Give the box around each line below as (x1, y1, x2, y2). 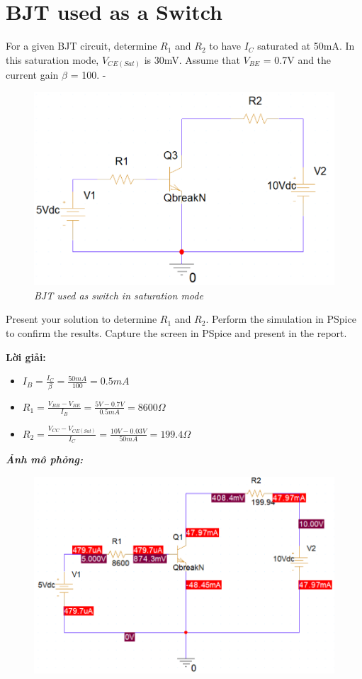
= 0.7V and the (263, 52, 332, 67)
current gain (6, 67, 59, 82)
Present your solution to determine (6, 311, 157, 326)
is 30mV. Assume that (144, 52, 240, 67)
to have (209, 38, 242, 53)
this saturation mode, (6, 52, 99, 67)
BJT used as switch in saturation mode (34, 287, 203, 302)
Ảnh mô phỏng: (6, 452, 83, 466)
